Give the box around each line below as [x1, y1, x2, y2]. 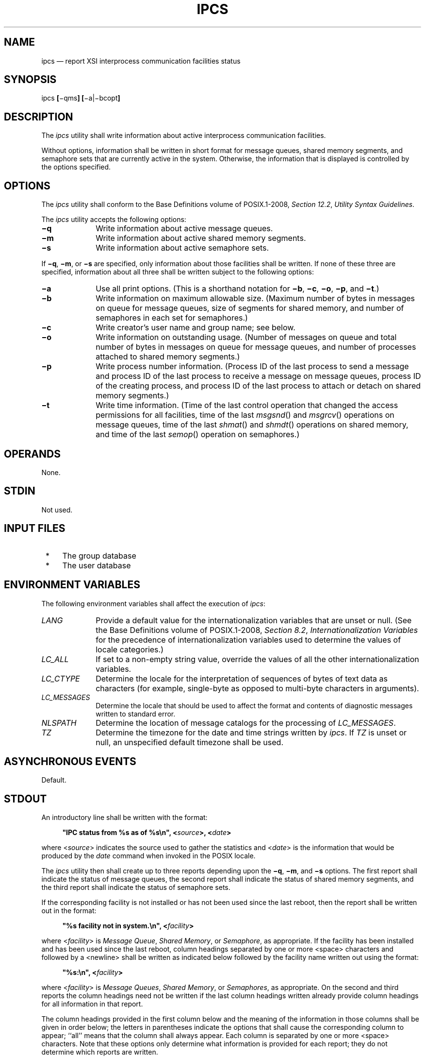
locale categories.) [96, 644, 164, 654]
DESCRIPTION [4, 110, 73, 123]
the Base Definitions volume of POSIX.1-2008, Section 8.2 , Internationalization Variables [96, 625, 418, 635]
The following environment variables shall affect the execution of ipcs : [41, 599, 265, 608]
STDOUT [4, 792, 47, 805]
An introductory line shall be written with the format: [41, 813, 208, 822]
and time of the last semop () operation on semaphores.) [96, 429, 300, 440]
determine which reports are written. [41, 1048, 158, 1057]
